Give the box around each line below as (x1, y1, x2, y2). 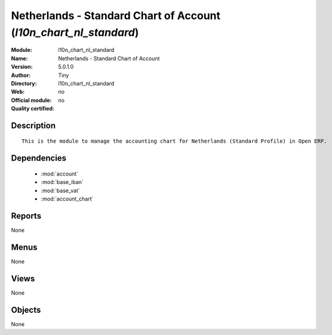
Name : (11, 54, 28, 62)
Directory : (11, 79, 37, 87)
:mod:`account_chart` (41, 195, 94, 202)
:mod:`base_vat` (41, 187, 80, 194)
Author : (11, 72, 31, 79)
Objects (11, 305, 41, 315)
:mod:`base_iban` (41, 179, 84, 186)
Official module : (11, 96, 52, 104)
